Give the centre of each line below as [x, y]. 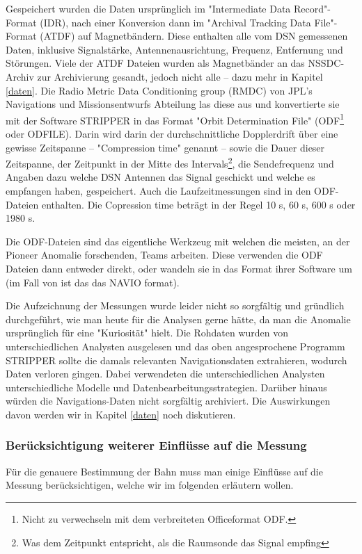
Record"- [312, 8]
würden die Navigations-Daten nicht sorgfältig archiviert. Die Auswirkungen [168, 401]
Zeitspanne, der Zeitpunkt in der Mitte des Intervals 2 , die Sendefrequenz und [170, 162]
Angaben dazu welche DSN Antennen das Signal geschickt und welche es [160, 177]
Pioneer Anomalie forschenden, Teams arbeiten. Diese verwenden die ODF [164, 255]
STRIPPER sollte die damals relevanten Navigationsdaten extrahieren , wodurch [176, 360]
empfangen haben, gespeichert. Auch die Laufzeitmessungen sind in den [158, 191]
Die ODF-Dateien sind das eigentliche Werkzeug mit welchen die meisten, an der [178, 241]
